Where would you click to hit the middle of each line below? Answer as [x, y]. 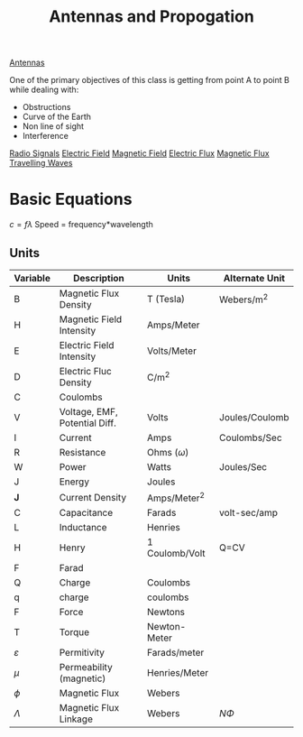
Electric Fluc [86, 371]
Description [99, 278]
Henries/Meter [178, 673]
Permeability [86, 668]
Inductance [83, 528]
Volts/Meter [172, 351]
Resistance [83, 452]
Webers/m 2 [244, 299]
